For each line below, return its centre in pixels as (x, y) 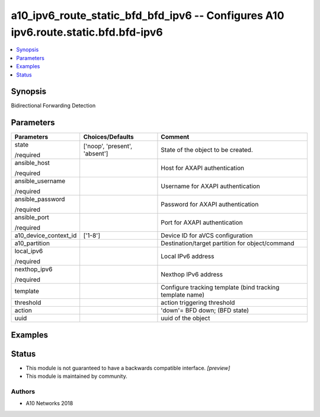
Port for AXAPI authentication (202, 222)
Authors (23, 391)
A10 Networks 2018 (49, 403)
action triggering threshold (198, 303)
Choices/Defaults (108, 137)
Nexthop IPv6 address (192, 275)
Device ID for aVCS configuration (207, 235)
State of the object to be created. (207, 150)
